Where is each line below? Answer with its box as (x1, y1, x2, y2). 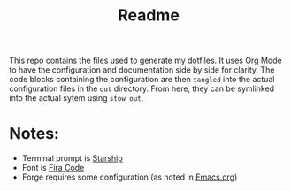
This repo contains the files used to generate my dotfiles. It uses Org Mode (9, 55, 282, 66)
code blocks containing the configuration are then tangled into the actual (9, 74, 275, 85)
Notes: (9, 124, 60, 144)
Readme (118, 5, 180, 26)
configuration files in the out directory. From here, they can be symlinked (9, 83, 275, 94)
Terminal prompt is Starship (21, 153, 123, 164)
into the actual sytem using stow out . (9, 93, 144, 103)
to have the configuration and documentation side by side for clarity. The (9, 65, 275, 75)
